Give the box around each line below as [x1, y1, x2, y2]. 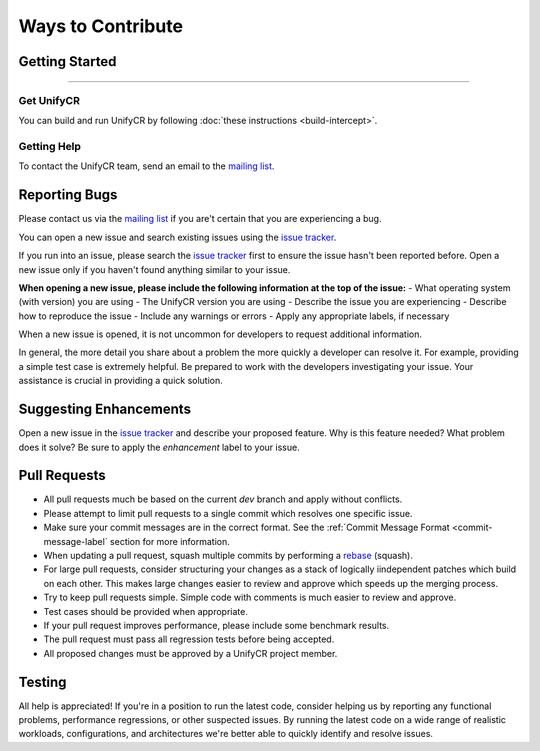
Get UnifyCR [18, 93, 80, 107]
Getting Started [18, 53, 117, 70]
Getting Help [18, 140, 82, 154]
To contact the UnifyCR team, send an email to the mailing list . [18, 160, 275, 172]
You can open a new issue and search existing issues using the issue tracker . [18, 231, 337, 243]
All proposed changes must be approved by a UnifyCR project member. [43, 647, 338, 659]
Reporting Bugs [18, 186, 118, 204]
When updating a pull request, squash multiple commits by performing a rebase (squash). [43, 550, 414, 562]
